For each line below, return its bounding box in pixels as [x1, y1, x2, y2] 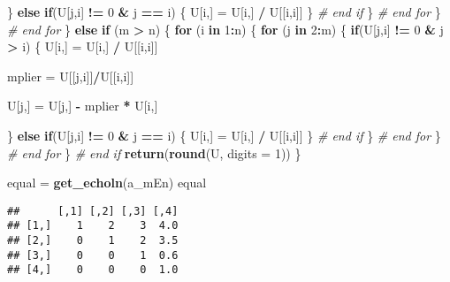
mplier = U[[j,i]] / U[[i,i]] [7, 66, 134, 85]
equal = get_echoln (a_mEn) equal [7, 173, 207, 192]
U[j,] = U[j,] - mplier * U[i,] [7, 96, 158, 115]
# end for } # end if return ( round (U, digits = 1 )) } [7, 143, 301, 162]
